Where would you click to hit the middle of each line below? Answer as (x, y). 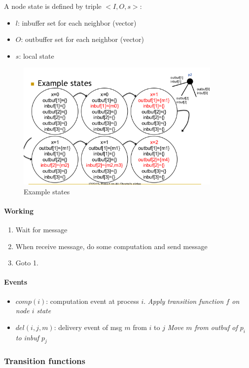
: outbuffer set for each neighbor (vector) (82, 39)
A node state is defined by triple (53, 6)
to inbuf (27, 337)
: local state (36, 55)
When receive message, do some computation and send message (111, 246)
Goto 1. (27, 263)
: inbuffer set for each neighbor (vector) (77, 22)
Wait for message (41, 230)
